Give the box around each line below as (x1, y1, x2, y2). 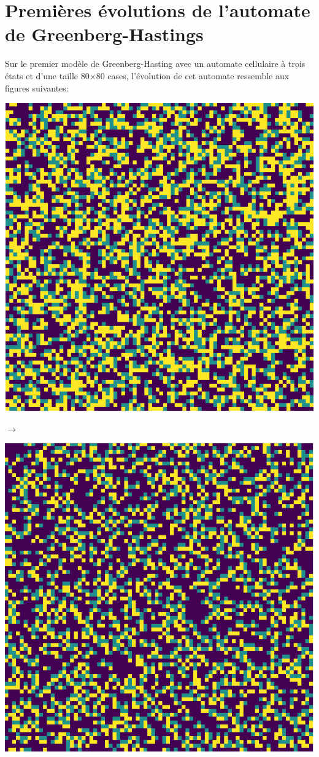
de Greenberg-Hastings (5, 21, 204, 47)
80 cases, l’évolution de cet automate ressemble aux (96, 69, 290, 82)
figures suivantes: (5, 81, 69, 94)
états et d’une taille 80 (5, 69, 90, 82)
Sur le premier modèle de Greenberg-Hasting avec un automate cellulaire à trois (5, 57, 306, 70)
